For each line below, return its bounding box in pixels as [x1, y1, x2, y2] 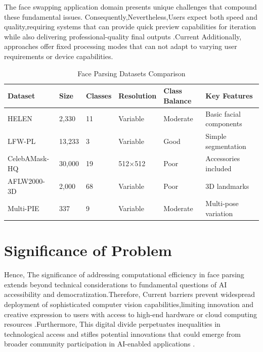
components [205, 118, 242, 129]
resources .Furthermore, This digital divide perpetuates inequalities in [4, 319, 221, 329]
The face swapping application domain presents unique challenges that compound [4, 2, 257, 12]
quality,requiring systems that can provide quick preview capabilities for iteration [4, 21, 256, 32]
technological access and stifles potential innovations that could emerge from [4, 328, 241, 339]
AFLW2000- [8, 175, 45, 186]
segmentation [205, 140, 246, 151]
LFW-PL [8, 135, 36, 146]
